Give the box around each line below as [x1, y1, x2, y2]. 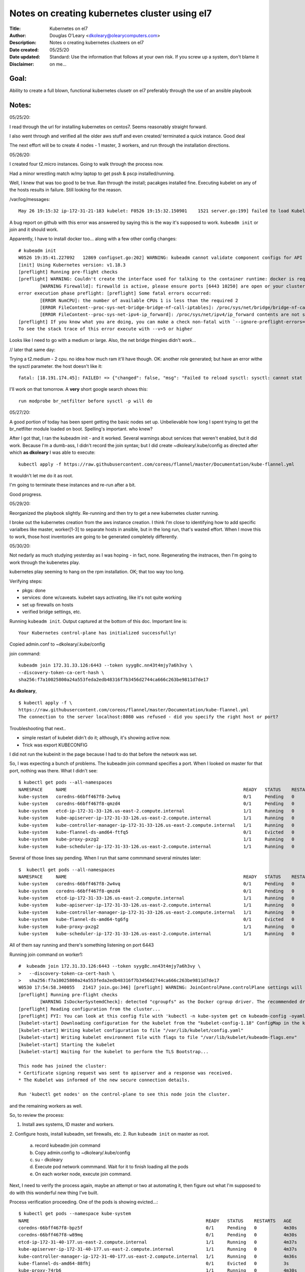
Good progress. [9, 491, 43, 497]
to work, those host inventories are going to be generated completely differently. [9, 533, 178, 539]
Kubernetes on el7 [49, 25, 88, 32]
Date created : [9, 46, 39, 53]
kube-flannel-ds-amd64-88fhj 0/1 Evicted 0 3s [18, 1261, 289, 1266]
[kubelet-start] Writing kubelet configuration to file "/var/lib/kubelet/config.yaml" [18, 1027, 244, 1033]
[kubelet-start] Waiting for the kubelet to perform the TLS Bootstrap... [18, 1049, 209, 1054]
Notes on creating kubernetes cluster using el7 [9, 8, 212, 19]
